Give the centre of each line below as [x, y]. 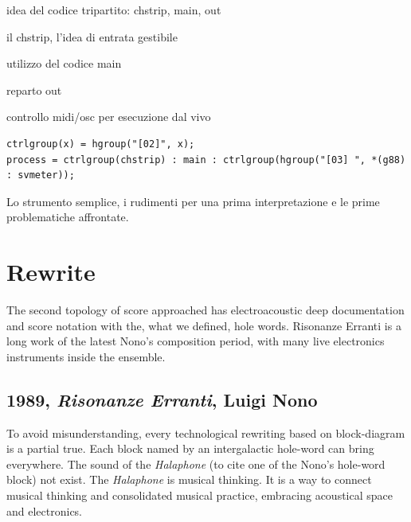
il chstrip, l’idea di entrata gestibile [92, 36]
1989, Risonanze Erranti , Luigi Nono [162, 399]
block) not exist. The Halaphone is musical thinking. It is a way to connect [189, 479]
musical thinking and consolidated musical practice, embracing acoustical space [200, 495]
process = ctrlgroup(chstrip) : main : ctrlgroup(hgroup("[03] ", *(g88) [206, 160]
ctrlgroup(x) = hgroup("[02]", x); [101, 144]
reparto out [34, 90]
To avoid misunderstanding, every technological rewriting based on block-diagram [206, 432]
